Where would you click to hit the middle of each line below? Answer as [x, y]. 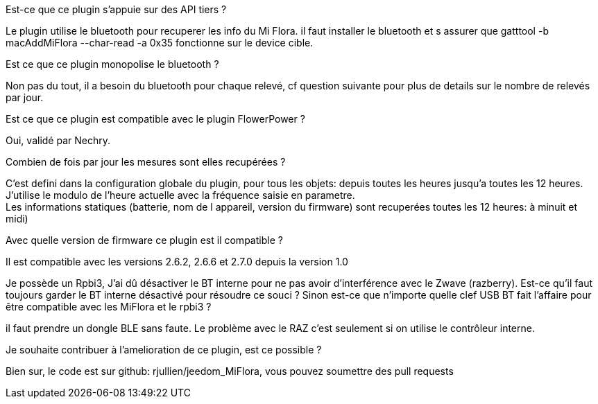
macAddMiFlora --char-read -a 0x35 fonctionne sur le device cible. [160, 43]
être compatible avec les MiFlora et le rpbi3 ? [109, 307]
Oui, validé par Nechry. [58, 140]
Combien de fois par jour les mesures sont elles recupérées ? [146, 162]
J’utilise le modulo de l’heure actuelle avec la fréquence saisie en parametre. [180, 195]
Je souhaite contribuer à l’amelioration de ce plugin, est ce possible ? [164, 350]
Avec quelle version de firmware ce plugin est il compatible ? [144, 240]
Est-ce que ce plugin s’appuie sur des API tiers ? [116, 9]
